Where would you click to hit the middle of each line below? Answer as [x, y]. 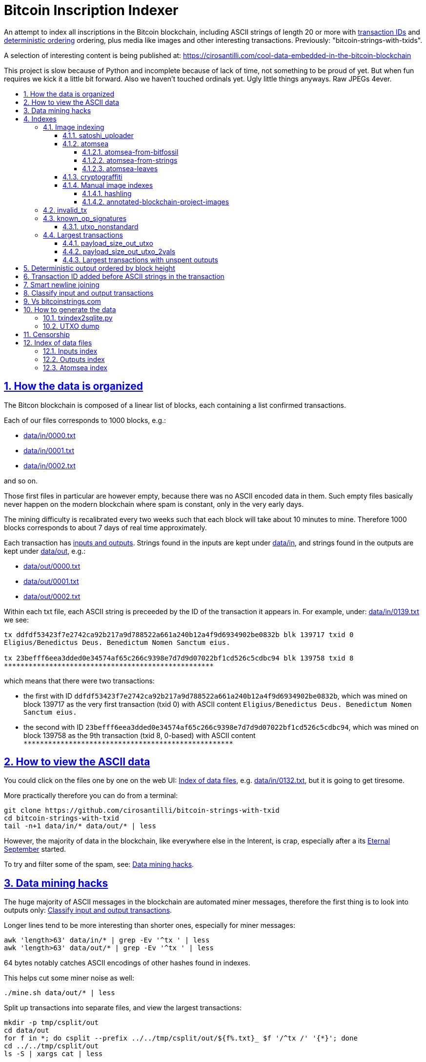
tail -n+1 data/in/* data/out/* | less [80, 826]
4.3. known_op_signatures [85, 218]
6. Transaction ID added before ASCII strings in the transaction [124, 276]
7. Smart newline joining [61, 284]
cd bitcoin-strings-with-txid [62, 818]
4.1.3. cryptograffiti [92, 177]
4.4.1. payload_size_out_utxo [108, 243]
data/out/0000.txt [52, 566]
